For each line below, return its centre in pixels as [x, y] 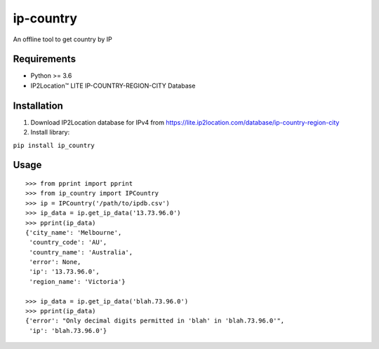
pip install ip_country [54, 145]
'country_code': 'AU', [68, 242]
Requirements [45, 59]
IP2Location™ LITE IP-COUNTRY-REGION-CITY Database [113, 85]
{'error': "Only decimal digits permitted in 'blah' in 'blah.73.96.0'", [155, 321]
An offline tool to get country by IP [62, 39]
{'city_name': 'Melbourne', [74, 232]
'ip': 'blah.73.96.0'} [68, 330]
